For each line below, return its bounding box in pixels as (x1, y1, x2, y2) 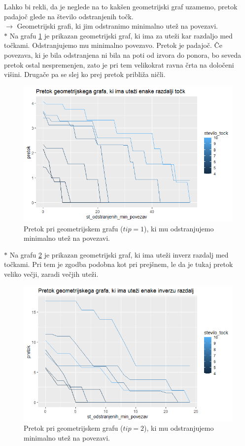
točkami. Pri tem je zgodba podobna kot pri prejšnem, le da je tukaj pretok (4, 259, 233, 269)
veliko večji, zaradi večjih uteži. (4, 268, 99, 279)
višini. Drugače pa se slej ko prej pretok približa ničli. (4, 69, 166, 79)
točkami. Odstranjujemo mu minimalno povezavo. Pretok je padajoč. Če (4, 40, 222, 50)
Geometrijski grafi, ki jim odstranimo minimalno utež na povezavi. (17, 21, 218, 31)
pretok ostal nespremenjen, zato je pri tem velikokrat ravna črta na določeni (4, 59, 234, 70)
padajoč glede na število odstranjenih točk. (4, 11, 134, 21)
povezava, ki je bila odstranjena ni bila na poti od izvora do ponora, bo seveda (4, 49, 241, 60)
